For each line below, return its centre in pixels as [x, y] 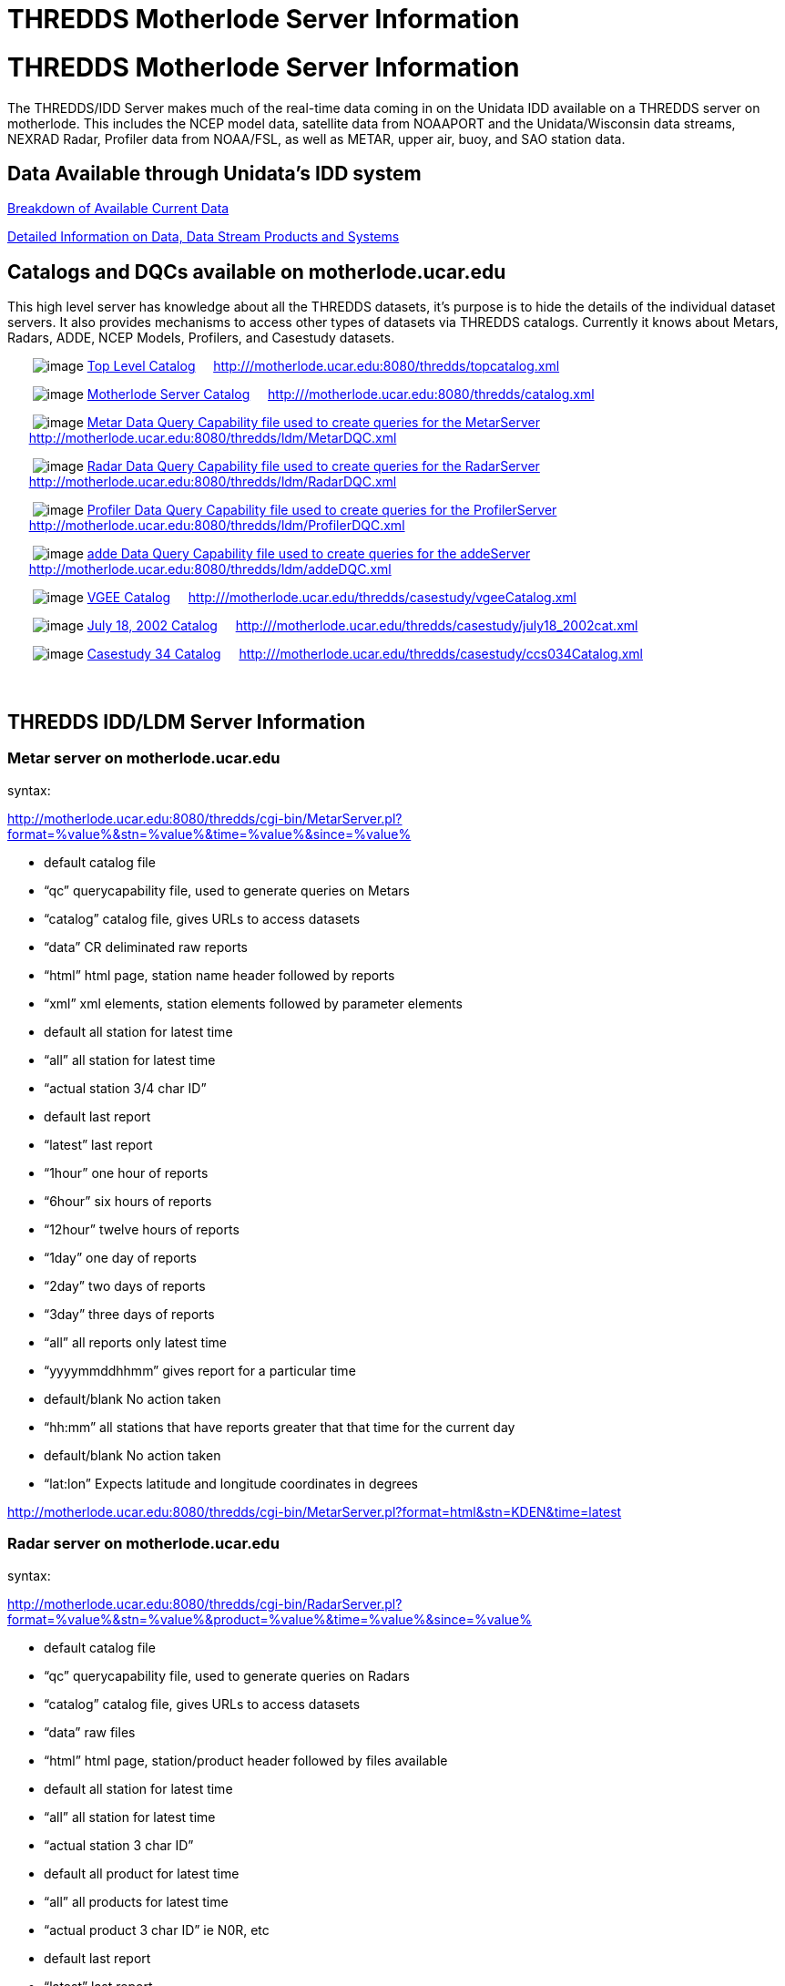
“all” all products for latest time [136, 1901]
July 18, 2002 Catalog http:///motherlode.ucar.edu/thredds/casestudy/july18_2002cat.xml [362, 626]
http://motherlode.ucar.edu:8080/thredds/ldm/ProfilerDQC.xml [217, 526]
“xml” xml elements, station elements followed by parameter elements [253, 1003]
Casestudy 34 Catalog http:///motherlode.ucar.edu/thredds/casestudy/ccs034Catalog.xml [365, 654]
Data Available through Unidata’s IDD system [214, 173]
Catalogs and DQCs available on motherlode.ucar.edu [257, 271]
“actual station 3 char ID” [119, 1845]
